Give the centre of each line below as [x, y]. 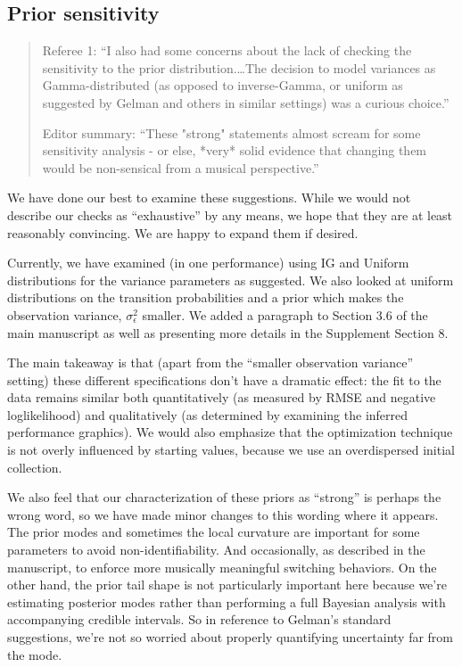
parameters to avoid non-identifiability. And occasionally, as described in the [216, 550]
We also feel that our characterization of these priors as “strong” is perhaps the [224, 497]
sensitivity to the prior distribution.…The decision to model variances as [239, 67]
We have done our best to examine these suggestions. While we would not [209, 198]
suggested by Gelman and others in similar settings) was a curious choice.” [246, 102]
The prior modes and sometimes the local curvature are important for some [214, 532]
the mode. [35, 654]
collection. [35, 467]
